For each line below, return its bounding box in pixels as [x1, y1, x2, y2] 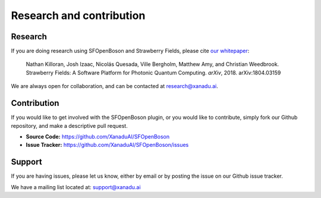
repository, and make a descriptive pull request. [11, 122, 128, 129]
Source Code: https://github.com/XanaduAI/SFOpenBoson [26, 133, 170, 140]
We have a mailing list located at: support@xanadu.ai [11, 183, 141, 190]
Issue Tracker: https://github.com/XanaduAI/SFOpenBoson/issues [26, 142, 189, 149]
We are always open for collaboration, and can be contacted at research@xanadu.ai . [11, 83, 218, 90]
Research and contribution [11, 9, 146, 22]
